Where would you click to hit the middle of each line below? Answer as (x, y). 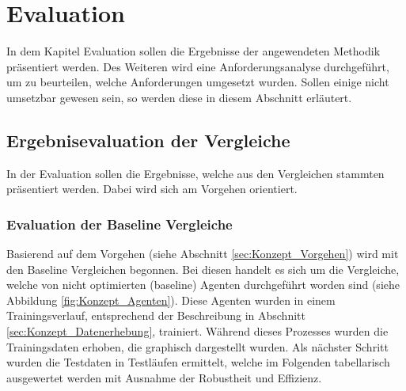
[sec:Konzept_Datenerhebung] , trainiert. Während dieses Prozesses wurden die (197, 331)
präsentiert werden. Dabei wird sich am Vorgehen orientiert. (152, 189)
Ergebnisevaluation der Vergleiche (148, 140)
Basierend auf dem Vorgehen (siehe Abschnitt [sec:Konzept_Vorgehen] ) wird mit (203, 254)
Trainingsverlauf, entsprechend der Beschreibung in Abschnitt (156, 315)
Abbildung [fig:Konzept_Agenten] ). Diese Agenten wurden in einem (171, 300)
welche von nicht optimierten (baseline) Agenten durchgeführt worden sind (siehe (203, 285)
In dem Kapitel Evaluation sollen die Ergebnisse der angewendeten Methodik (194, 51)
